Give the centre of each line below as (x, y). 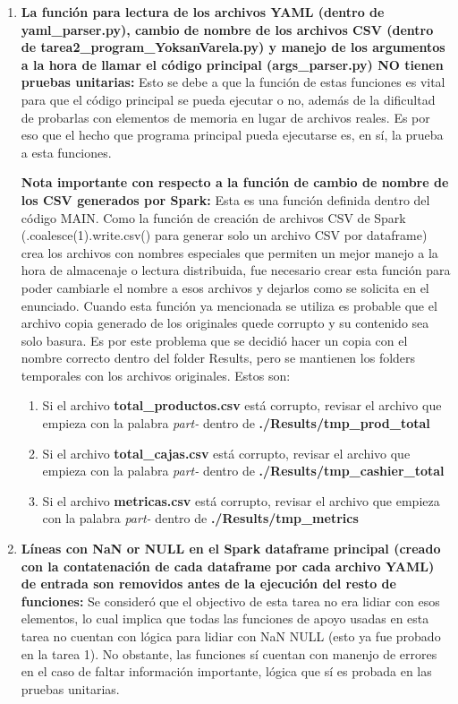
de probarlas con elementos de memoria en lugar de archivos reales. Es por (225, 117)
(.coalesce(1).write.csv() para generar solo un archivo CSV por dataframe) (224, 235)
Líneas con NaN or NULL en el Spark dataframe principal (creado (231, 549)
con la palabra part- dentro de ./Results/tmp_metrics (200, 518)
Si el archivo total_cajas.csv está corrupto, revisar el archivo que (226, 453)
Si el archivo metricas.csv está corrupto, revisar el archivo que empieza (241, 500)
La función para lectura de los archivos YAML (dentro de (203, 12)
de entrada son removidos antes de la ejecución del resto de (208, 584)
